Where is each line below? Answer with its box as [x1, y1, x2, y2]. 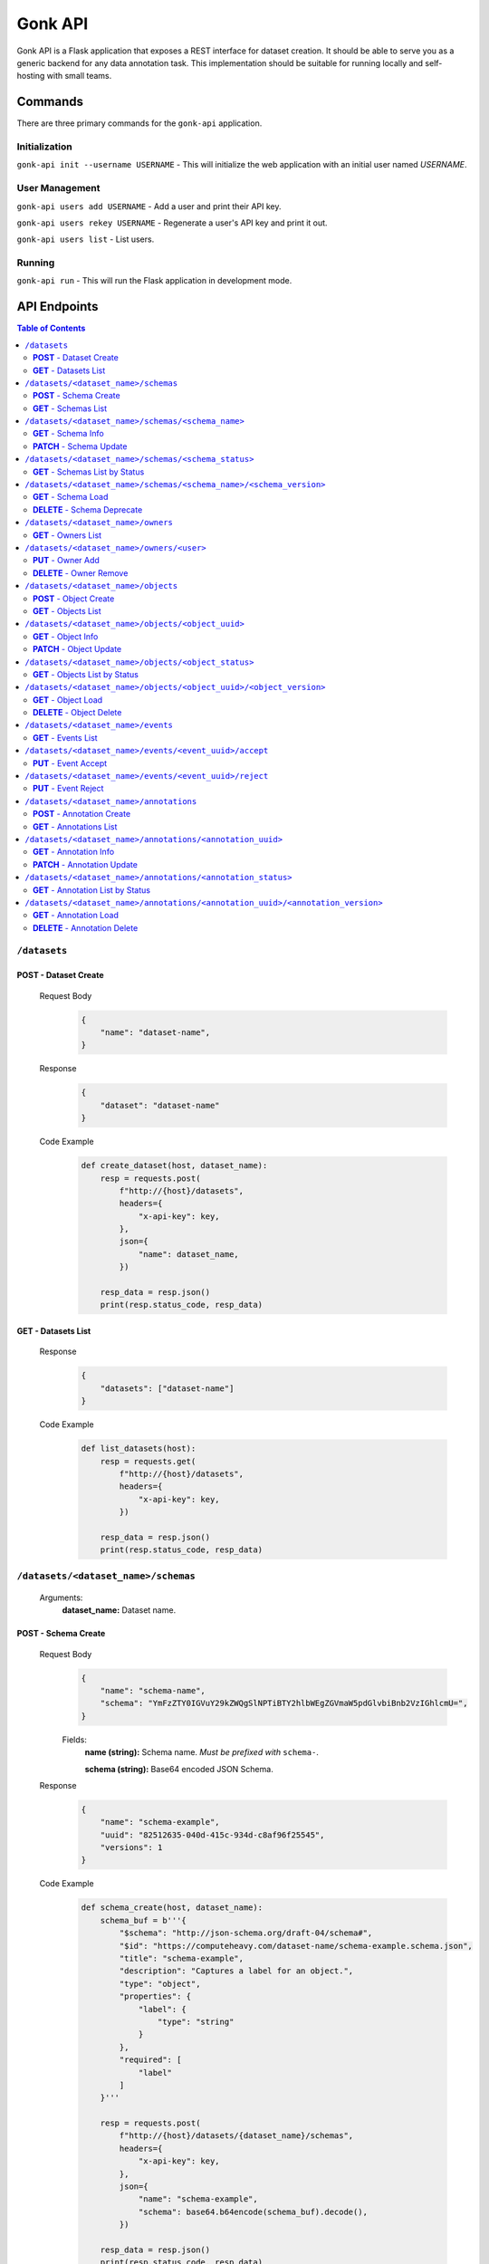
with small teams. [46, 71, 112, 82]
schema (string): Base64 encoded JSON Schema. [84, 1763, 273, 1774]
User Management [16, 182, 101, 195]
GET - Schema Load [33, 492, 109, 503]
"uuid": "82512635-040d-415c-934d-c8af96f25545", [100, 1829, 325, 1840]
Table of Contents [16, 322, 86, 334]
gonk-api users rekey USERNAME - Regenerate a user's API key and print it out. [16, 217, 328, 228]
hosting [16, 71, 45, 82]
